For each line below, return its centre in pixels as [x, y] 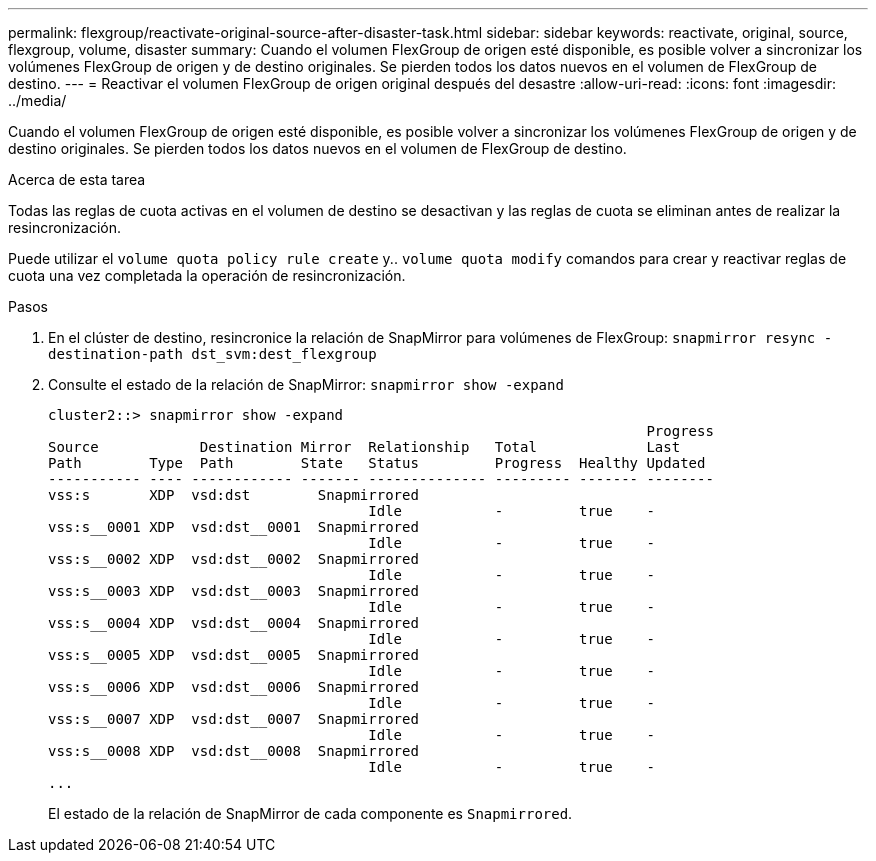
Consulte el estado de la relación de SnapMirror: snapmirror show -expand [306, 384]
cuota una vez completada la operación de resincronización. [207, 275]
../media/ [37, 100]
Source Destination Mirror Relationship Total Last [364, 447]
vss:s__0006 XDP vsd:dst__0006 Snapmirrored [233, 687]
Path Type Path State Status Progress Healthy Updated [377, 463]
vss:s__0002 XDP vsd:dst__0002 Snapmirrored [233, 559]
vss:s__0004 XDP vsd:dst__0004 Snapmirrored [233, 623]
